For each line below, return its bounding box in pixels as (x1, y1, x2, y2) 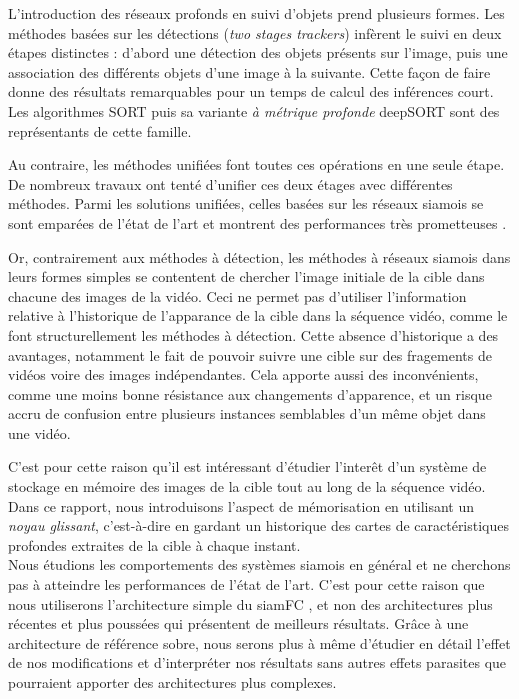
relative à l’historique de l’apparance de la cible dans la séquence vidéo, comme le (8, 305, 508, 326)
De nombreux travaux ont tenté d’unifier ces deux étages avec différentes (8, 173, 453, 194)
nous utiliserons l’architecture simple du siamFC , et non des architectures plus (8, 593, 493, 614)
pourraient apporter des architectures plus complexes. (8, 672, 337, 692)
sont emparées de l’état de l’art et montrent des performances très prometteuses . (8, 212, 507, 233)
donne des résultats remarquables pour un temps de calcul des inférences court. (8, 81, 494, 102)
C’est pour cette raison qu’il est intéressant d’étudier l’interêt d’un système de (8, 456, 487, 477)
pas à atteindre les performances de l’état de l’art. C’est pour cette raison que (8, 574, 485, 595)
